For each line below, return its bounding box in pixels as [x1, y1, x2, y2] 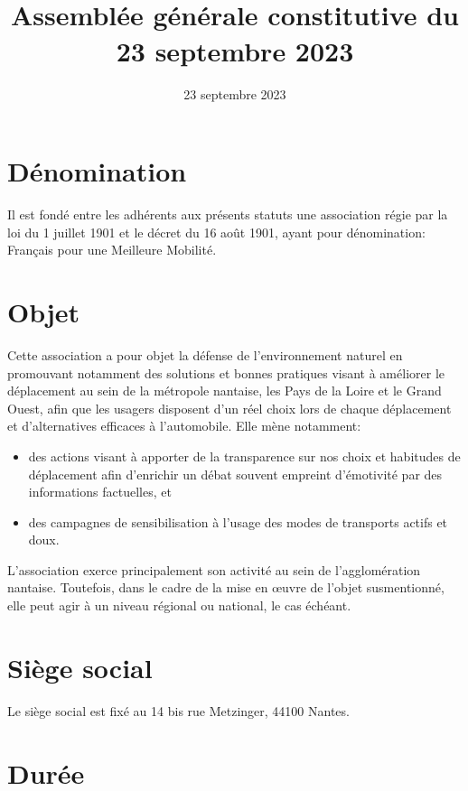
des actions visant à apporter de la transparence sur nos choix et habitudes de [28, 446, 461, 465]
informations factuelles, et [28, 482, 172, 501]
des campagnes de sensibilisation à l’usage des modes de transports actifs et [28, 512, 448, 531]
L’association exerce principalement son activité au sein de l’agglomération [7, 560, 421, 579]
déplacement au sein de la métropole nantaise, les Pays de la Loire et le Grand [7, 381, 442, 400]
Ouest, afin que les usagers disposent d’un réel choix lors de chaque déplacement [7, 398, 452, 417]
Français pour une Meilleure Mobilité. [7, 240, 217, 259]
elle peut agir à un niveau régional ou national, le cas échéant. [7, 596, 351, 615]
